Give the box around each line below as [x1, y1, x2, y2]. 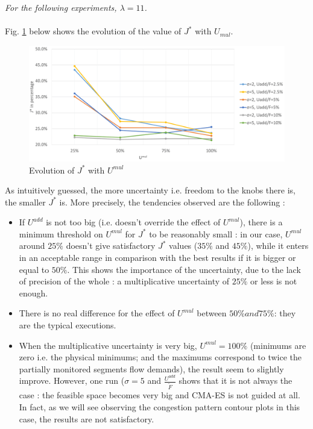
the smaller [5, 195, 46, 208]
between [197, 307, 227, 319]
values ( [169, 239, 198, 252]
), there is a [239, 216, 283, 228]
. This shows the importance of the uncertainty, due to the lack [67, 263, 301, 275]
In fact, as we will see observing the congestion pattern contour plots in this [19, 400, 300, 413]
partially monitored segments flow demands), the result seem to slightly [19, 362, 284, 375]
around [19, 239, 45, 252]
